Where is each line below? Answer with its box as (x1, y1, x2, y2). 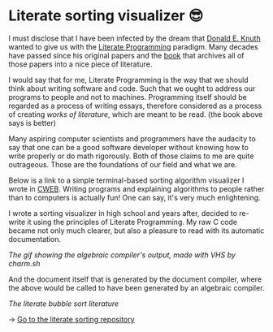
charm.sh (8, 258, 41, 268)
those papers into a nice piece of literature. (8, 59, 153, 69)
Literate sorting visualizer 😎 (8, 6, 204, 25)
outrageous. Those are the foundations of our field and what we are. (8, 159, 237, 169)
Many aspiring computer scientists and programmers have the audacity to (8, 133, 256, 144)
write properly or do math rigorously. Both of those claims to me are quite (8, 151, 254, 161)
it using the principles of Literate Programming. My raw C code (27, 217, 238, 226)
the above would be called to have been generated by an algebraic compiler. (8, 282, 265, 292)
